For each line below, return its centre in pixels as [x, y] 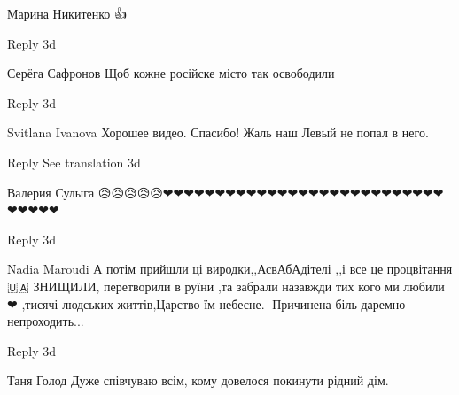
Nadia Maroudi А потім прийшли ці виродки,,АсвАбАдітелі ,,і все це [195, 269]
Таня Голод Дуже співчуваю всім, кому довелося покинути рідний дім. [198, 380]
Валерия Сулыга [51, 192]
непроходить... [46, 321]
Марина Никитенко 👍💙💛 [70, 13]
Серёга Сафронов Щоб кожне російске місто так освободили [171, 73]
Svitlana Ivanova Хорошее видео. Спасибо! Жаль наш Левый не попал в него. [218, 132]
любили [424, 286]
